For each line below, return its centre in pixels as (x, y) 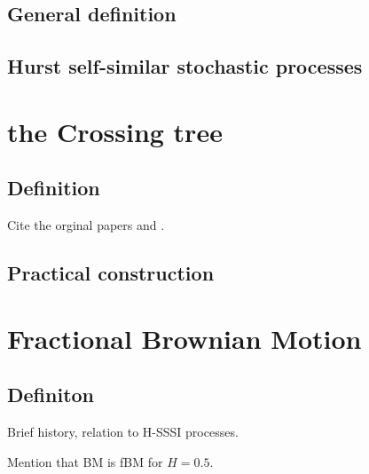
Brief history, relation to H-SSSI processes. (123, 432)
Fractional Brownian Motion (184, 338)
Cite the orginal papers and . (86, 225)
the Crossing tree (115, 131)
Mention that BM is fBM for (85, 461)
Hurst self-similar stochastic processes (185, 66)
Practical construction (111, 273)
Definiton (51, 395)
